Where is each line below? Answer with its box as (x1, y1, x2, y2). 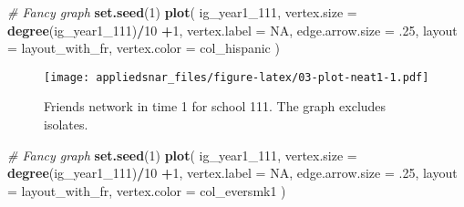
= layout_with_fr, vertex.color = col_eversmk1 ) (7, 181, 286, 200)
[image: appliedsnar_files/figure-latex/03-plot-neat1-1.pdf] (44, 70, 429, 84)
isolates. (44, 115, 88, 134)
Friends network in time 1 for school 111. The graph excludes (44, 97, 387, 116)
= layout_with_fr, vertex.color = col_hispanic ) (7, 38, 280, 57)
